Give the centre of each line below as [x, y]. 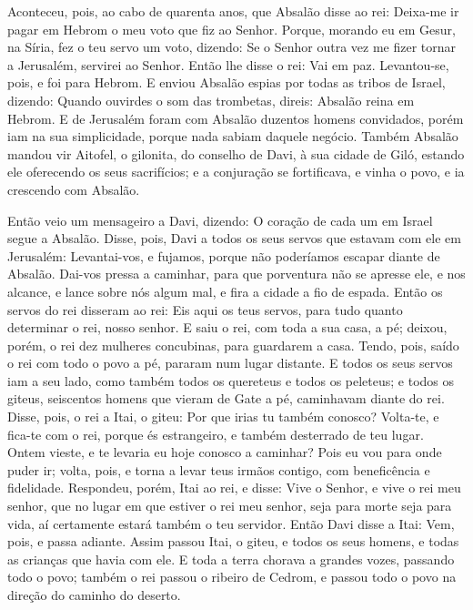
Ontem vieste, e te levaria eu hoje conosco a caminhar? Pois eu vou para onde [225, 452]
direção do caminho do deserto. [94, 595]
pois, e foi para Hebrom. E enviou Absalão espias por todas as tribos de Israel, [226, 82]
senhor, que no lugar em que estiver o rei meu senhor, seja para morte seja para [230, 506]
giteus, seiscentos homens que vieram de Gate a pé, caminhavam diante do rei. [226, 398]
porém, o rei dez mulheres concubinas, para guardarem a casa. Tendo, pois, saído [233, 345]
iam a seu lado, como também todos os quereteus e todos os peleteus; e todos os [231, 380]
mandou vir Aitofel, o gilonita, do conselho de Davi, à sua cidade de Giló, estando [236, 153]
